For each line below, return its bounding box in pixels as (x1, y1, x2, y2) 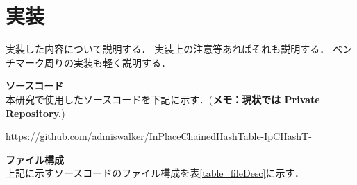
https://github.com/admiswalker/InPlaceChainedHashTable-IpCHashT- (6, 129, 312, 143)
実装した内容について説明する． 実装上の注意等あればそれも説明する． (6, 42, 330, 56)
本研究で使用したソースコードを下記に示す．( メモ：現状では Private (6, 91, 320, 106)
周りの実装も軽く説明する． (44, 55, 171, 69)
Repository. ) (6, 105, 65, 120)
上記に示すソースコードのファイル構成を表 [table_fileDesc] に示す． (6, 166, 304, 180)
